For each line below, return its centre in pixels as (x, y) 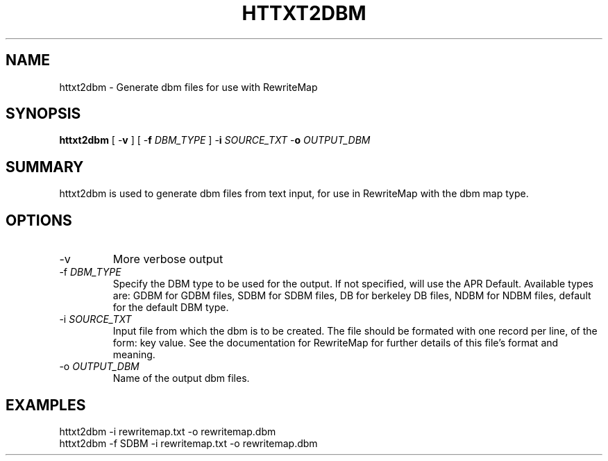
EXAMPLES (46, 405)
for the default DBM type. (171, 308)
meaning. (134, 355)
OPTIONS (39, 220)
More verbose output (168, 259)
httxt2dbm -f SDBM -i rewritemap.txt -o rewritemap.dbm (188, 443)
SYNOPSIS (43, 114)
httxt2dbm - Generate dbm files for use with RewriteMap (188, 87)
